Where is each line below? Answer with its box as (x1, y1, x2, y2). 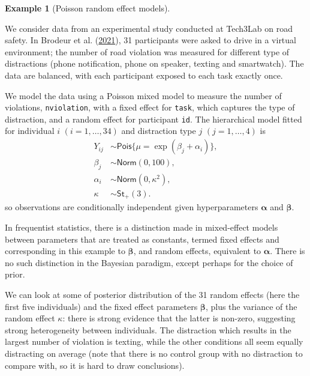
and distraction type (121, 124, 196, 137)
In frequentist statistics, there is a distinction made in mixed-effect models (5, 221, 278, 234)
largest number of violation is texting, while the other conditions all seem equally (5, 335, 303, 348)
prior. (5, 268, 25, 280)
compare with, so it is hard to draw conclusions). (5, 359, 185, 371)
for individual (5, 124, 55, 137)
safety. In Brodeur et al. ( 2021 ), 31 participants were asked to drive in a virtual (5, 34, 296, 46)
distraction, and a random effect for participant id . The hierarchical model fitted (5, 112, 302, 125)
